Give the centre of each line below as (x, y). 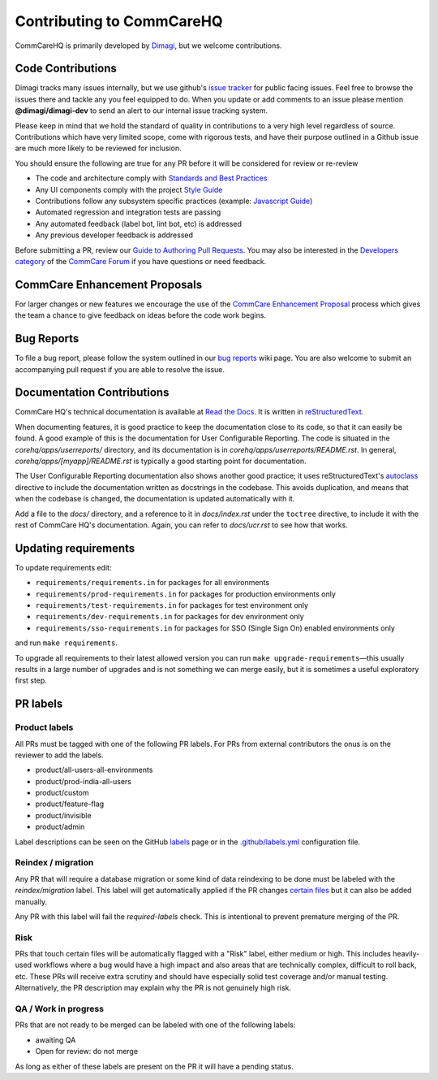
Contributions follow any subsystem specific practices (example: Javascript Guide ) (174, 201)
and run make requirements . (66, 643)
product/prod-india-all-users (83, 781)
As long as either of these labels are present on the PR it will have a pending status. (154, 1066)
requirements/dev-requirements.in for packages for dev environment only (170, 617)
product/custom (62, 793)
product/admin (60, 827)
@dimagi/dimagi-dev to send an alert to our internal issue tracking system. (141, 111)
